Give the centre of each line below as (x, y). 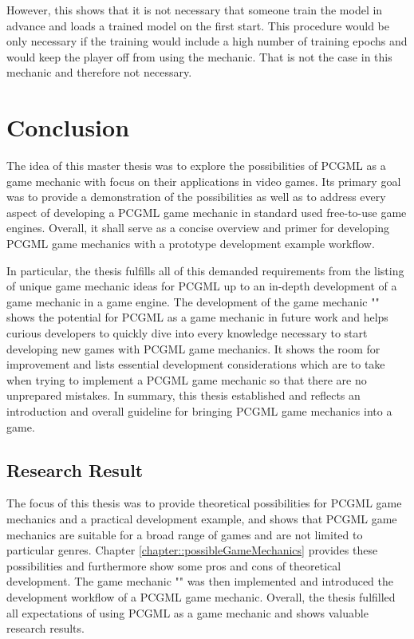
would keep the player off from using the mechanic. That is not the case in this (199, 56)
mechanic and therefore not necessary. (99, 72)
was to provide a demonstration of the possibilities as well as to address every (196, 197)
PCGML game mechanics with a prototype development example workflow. (191, 244)
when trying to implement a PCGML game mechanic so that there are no (187, 379)
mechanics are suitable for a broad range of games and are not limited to (185, 534)
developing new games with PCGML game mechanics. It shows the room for (193, 348)
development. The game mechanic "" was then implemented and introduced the (200, 581)
